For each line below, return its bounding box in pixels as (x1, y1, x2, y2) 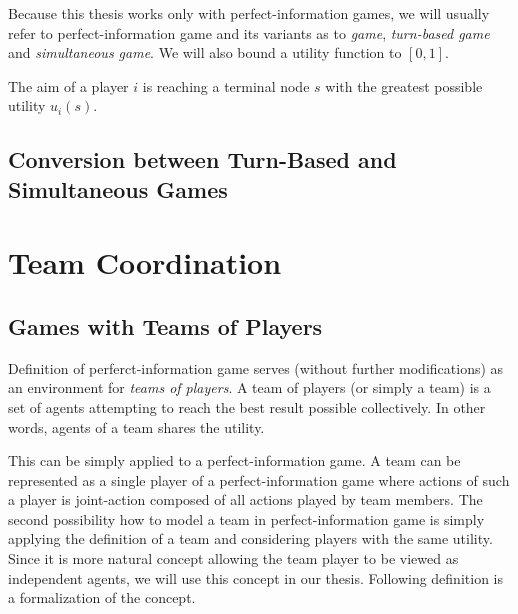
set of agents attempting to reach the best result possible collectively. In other (8, 396, 486, 417)
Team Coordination (8, 242, 282, 283)
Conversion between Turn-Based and (8, 144, 397, 175)
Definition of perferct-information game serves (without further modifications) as (8, 357, 504, 378)
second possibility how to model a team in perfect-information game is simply (8, 508, 485, 529)
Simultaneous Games (8, 173, 228, 204)
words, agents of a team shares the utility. (8, 416, 265, 437)
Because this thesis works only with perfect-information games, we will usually (8, 3, 490, 23)
